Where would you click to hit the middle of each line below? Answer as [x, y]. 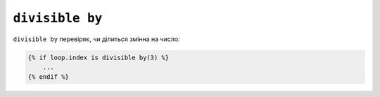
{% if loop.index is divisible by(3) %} [98, 57]
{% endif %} [49, 77]
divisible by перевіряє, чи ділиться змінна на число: [96, 39]
